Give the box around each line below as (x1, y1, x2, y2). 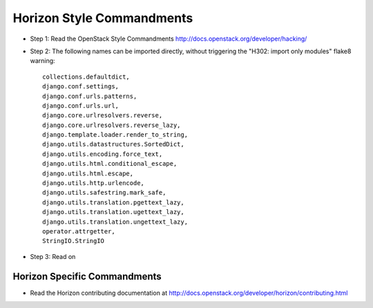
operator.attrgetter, (42, 227, 115, 235)
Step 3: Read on (30, 252, 76, 260)
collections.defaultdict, (42, 73, 131, 81)
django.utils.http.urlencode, (42, 180, 145, 187)
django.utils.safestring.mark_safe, (42, 189, 166, 197)
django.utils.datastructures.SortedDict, (42, 140, 184, 148)
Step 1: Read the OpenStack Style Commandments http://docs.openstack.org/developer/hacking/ (30, 35, 307, 43)
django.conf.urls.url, (42, 102, 119, 110)
